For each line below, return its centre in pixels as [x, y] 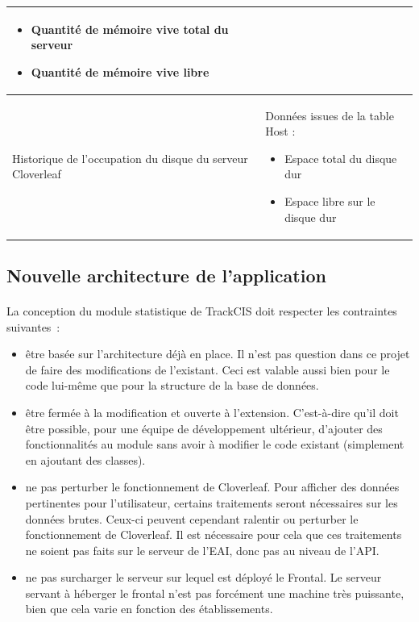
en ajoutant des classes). [85, 459]
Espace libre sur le [330, 200]
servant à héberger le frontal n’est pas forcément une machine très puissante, [215, 593]
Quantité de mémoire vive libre [120, 71]
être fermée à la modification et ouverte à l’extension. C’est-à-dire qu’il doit [212, 412]
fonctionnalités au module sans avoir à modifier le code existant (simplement [215, 444]
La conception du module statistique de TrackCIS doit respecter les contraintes [202, 310]
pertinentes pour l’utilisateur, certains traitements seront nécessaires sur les [212, 502]
